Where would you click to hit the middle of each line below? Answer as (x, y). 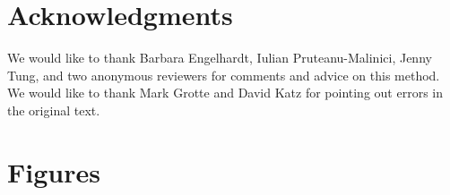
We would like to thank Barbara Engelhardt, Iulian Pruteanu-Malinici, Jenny (220, 58)
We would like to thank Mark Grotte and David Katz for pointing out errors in (225, 93)
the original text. (54, 110)
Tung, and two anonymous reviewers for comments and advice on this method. (224, 75)
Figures (54, 171)
